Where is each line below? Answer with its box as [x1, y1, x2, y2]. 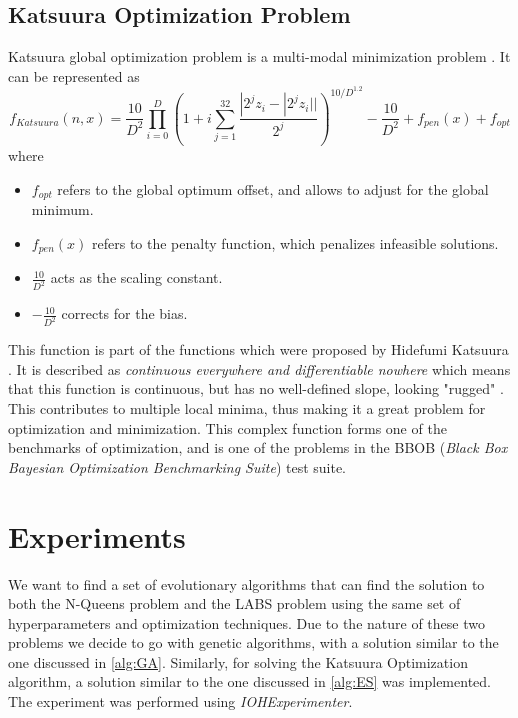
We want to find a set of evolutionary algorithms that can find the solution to [8, 573, 485, 594]
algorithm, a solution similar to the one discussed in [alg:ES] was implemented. [8, 671, 491, 692]
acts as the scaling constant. [50, 267, 223, 288]
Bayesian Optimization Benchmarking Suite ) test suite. [8, 456, 347, 477]
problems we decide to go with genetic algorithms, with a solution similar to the [8, 632, 499, 653]
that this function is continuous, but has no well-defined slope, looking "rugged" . [8, 378, 504, 399]
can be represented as [8, 65, 140, 86]
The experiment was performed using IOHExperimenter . [8, 691, 353, 712]
